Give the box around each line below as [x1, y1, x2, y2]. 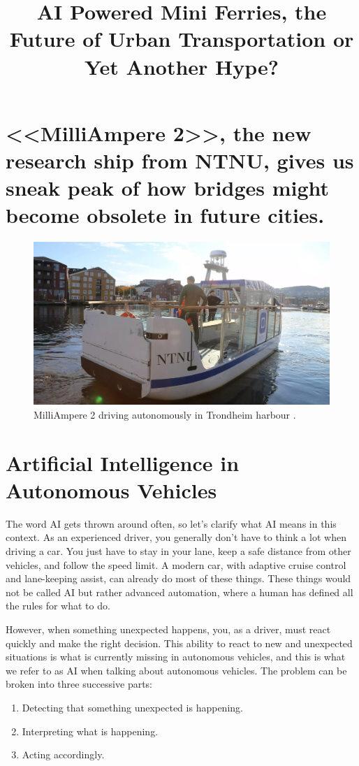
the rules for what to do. [6, 598, 110, 613]
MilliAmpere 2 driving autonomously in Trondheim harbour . [34, 407, 296, 421]
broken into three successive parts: [6, 677, 153, 691]
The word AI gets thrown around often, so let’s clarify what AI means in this [6, 516, 337, 530]
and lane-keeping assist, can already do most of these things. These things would [6, 571, 351, 586]
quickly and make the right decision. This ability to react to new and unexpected [6, 635, 353, 650]
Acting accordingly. [22, 747, 105, 762]
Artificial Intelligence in [6, 448, 240, 477]
